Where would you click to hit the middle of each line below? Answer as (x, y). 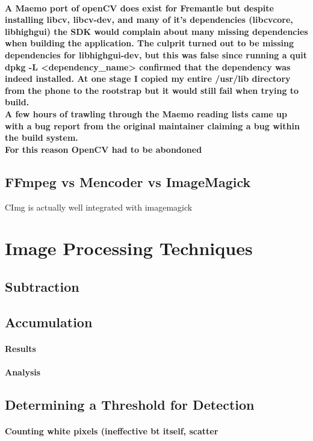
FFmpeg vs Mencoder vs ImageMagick (128, 181)
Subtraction (42, 286)
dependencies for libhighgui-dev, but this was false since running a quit (156, 54)
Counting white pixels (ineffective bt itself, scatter (112, 430)
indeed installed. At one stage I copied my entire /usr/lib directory (148, 79)
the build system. (42, 137)
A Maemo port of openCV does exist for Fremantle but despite (139, 8)
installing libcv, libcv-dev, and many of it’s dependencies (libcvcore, (149, 20)
